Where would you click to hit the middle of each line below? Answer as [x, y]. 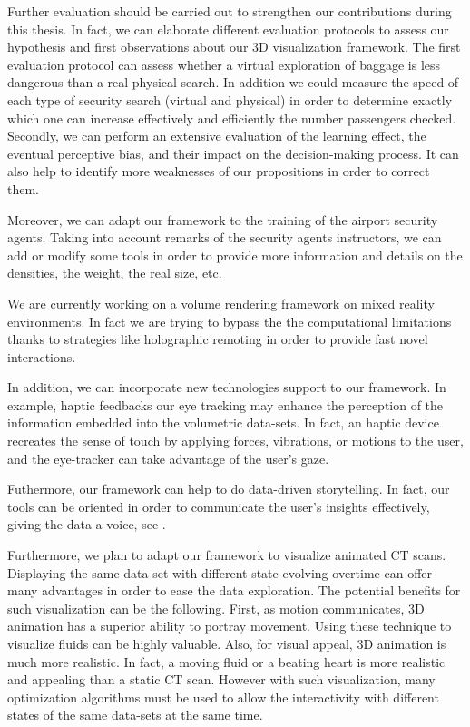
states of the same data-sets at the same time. [135, 715]
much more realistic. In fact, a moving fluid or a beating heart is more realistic [226, 661]
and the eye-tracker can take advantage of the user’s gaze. [168, 458]
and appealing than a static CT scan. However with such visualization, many [221, 679]
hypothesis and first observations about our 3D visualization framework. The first [234, 47]
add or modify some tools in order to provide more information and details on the [235, 255]
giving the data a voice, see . [87, 524]
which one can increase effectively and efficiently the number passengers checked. [232, 118]
